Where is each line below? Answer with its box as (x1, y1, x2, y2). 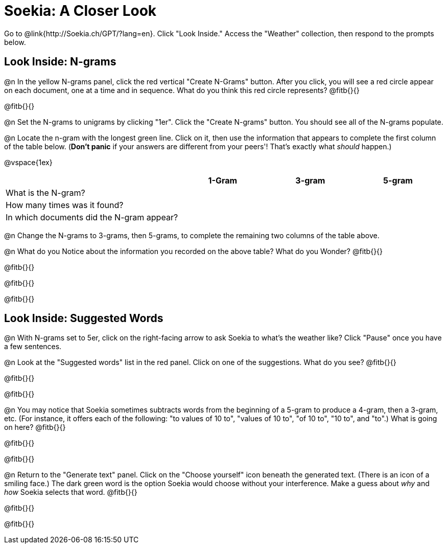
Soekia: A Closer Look (4, 2, 157, 19)
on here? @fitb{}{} (4, 423, 66, 432)
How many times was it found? (6, 199, 124, 210)
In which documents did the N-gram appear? (6, 212, 178, 222)
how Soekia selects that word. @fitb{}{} (4, 488, 137, 497)
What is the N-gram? (6, 187, 85, 198)
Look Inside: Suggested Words (4, 312, 163, 325)
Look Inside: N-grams (4, 55, 116, 68)
